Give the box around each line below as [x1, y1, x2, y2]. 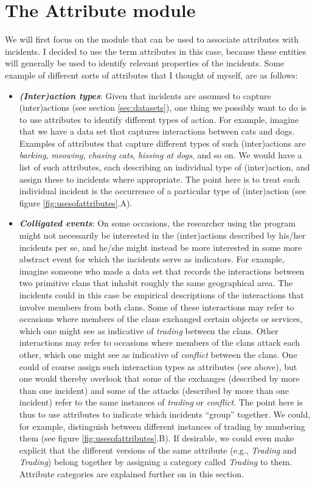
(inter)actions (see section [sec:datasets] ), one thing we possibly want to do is [19, 101, 306, 114]
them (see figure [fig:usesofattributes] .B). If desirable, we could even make [19, 432, 294, 444]
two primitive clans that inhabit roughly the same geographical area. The [19, 276, 293, 289]
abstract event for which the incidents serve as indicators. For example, [19, 253, 285, 265]
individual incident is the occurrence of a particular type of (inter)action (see [19, 184, 306, 197]
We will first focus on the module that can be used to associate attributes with [5, 33, 299, 46]
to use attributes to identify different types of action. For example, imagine [19, 113, 299, 125]
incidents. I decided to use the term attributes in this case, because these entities [5, 44, 306, 57]
